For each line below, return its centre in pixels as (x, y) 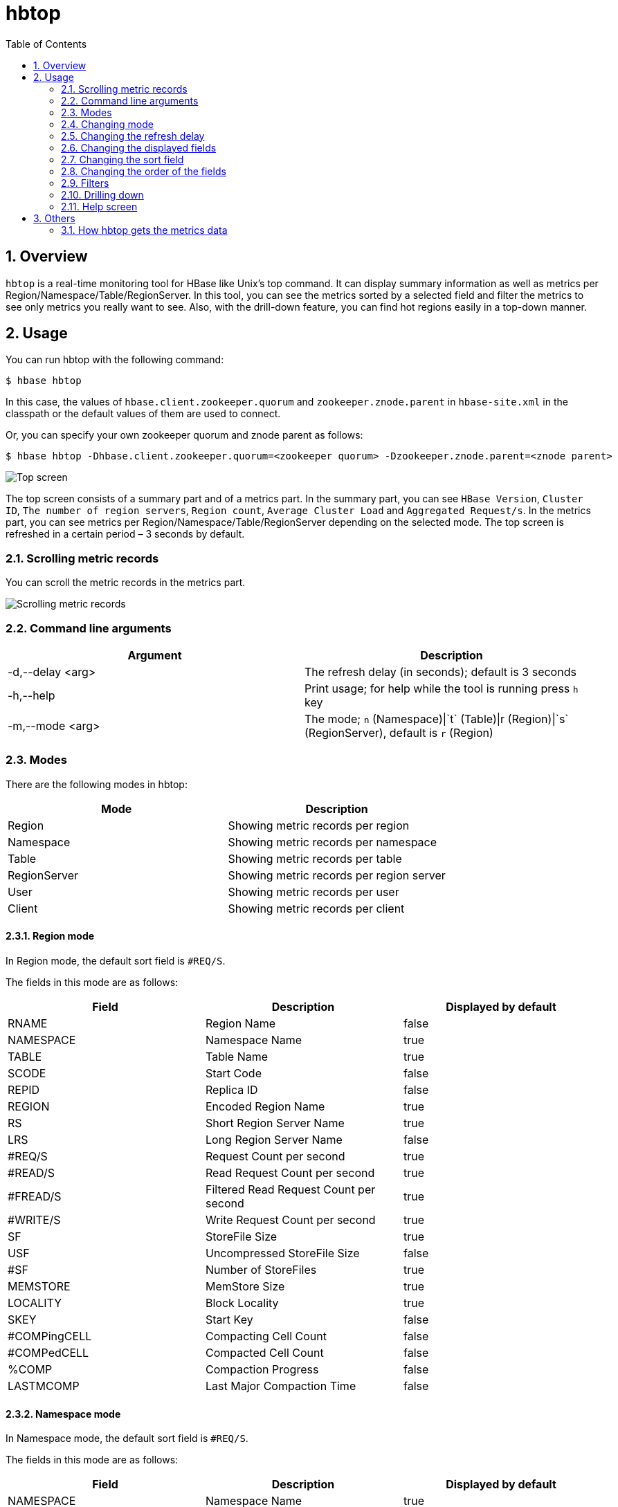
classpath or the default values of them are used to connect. (143, 414)
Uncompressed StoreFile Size (282, 1253)
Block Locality (242, 1303)
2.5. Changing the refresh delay (133, 136)
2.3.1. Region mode (50, 936)
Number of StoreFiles (261, 1269)
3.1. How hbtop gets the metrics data (144, 230)
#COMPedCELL (48, 1352)
